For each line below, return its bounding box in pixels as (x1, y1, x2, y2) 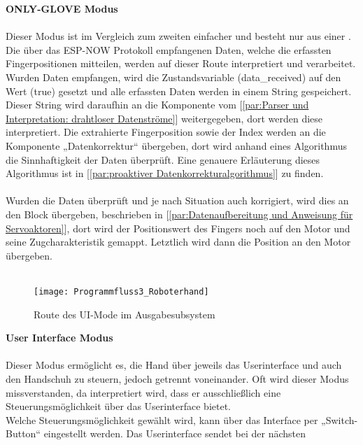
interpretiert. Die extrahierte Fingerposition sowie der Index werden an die (6, 125, 326, 139)
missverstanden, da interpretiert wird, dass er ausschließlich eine (6, 385, 281, 400)
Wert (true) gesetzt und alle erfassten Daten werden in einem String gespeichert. (6, 83, 352, 98)
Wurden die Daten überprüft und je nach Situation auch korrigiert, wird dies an (6, 193, 349, 208)
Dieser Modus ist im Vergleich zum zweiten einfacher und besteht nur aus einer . (6, 29, 351, 43)
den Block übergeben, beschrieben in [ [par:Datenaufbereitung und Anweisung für (6, 206, 353, 221)
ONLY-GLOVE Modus (6, 1, 118, 15)
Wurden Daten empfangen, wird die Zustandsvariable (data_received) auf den (6, 69, 341, 84)
